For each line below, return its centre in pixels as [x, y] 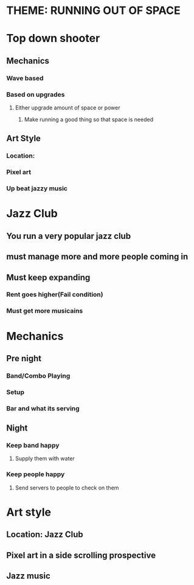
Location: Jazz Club [45, 535]
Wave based [25, 78]
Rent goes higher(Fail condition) [55, 294]
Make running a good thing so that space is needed [89, 119]
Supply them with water [45, 459]
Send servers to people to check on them [67, 488]
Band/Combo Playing [38, 376]
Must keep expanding [48, 277]
